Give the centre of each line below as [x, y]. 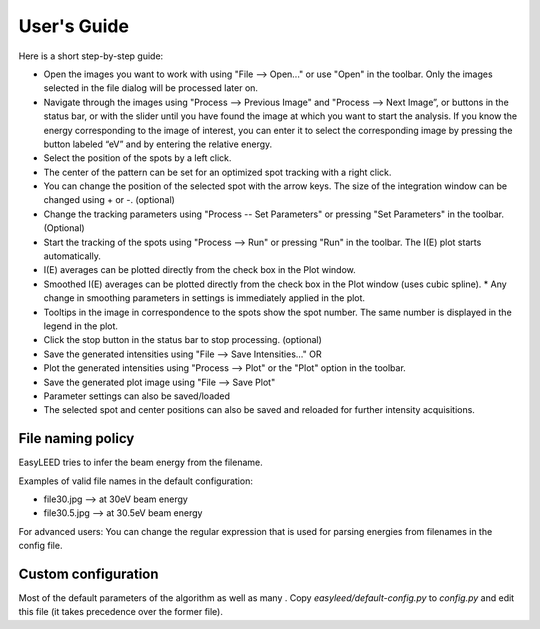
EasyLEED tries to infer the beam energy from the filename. [141, 462]
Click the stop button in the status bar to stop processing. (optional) [182, 340]
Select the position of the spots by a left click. [137, 158]
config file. [40, 546]
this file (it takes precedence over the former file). [121, 612]
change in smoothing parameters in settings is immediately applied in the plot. [204, 298]
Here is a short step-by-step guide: [91, 56]
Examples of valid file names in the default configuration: [136, 481]
